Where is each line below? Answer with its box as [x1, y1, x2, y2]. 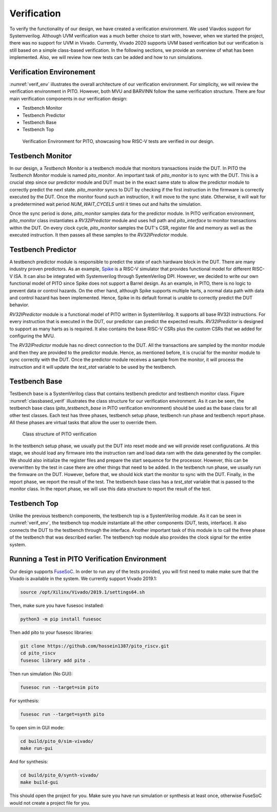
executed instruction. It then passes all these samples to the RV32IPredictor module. [9, 232, 188, 238]
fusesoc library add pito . [20, 657, 91, 663]
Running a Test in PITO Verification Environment [9, 554, 167, 564]
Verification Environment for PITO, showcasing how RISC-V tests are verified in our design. [22, 138, 214, 144]
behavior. [9, 302, 29, 308]
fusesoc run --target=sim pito [20, 684, 100, 690]
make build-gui [20, 780, 58, 785]
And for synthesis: [9, 758, 48, 764]
